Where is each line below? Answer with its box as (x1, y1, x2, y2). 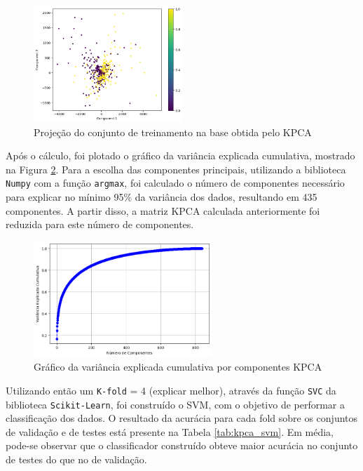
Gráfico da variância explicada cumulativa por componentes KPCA (34, 359, 322, 374)
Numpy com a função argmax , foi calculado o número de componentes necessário (6, 175, 345, 190)
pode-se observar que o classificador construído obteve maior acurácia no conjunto (6, 438, 358, 453)
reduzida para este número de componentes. (6, 217, 194, 232)
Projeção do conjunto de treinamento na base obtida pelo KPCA (34, 124, 312, 139)
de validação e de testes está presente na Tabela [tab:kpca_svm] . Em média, (6, 424, 334, 439)
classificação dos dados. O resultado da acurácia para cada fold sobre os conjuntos (6, 411, 358, 425)
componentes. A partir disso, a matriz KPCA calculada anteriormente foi (6, 203, 320, 218)
